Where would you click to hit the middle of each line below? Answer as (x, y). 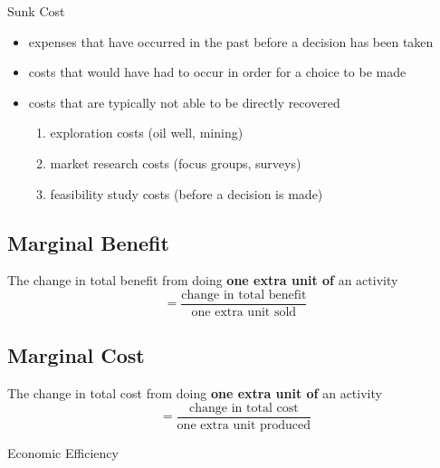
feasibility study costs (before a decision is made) (187, 193)
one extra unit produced (244, 425)
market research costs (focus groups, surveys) (176, 162)
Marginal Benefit (88, 242)
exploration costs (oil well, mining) (147, 133)
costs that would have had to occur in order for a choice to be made (217, 72)
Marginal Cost (76, 355)
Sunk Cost (36, 11)
